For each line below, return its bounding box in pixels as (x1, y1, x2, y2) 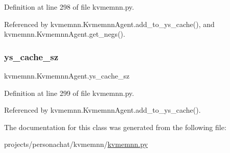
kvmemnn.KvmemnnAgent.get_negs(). (4, 29, 125, 39)
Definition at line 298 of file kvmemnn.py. (4, 2, 134, 12)
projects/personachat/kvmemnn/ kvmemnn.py (4, 139, 148, 149)
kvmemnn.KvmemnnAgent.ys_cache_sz (4, 70, 130, 81)
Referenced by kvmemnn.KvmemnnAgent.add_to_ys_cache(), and (4, 18, 215, 29)
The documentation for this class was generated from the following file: (4, 121, 226, 132)
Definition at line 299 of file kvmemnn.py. (4, 87, 134, 98)
